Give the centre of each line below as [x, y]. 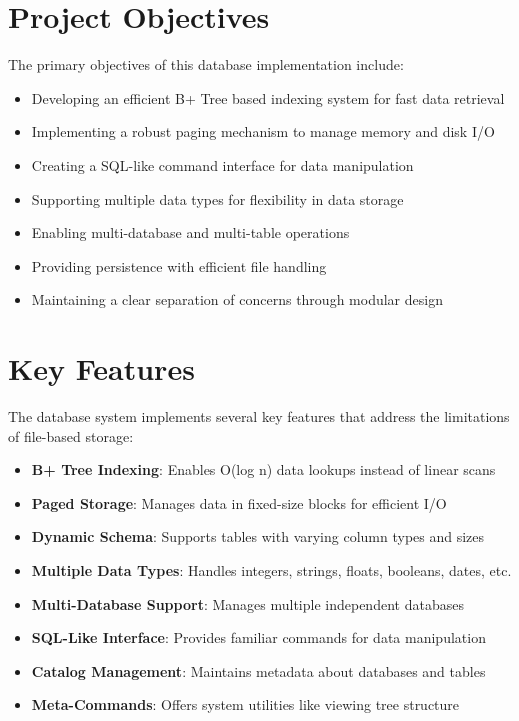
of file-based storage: [71, 435]
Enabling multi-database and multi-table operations [190, 232]
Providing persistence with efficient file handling [179, 265]
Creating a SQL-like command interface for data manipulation [222, 164]
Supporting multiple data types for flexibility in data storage [217, 198]
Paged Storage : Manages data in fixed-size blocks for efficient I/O [239, 502]
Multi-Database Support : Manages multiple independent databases [247, 603]
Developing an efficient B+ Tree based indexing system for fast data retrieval [268, 97]
